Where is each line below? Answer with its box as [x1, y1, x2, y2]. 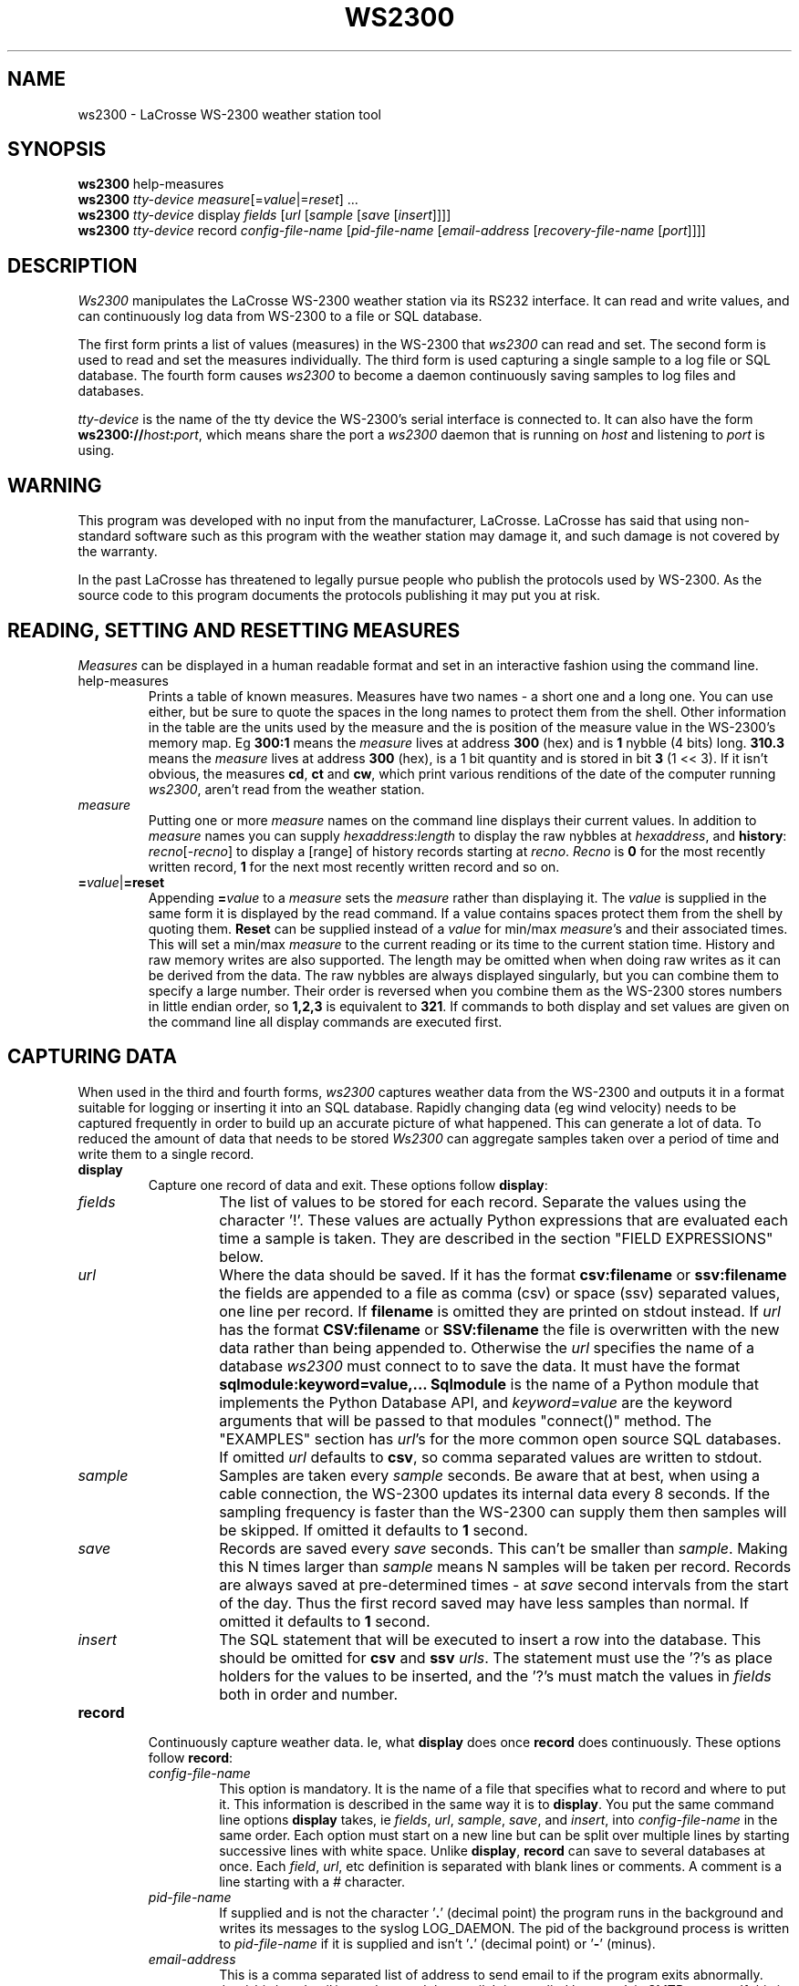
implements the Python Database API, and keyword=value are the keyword [219, 1392, 732, 1412]
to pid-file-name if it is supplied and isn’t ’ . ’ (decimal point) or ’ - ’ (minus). [219, 1935, 656, 1951]
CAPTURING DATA [7, 1045, 177, 1069]
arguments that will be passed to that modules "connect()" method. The [219, 1411, 712, 1430]
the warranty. [78, 543, 158, 560]
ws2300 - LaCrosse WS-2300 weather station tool [78, 106, 381, 122]
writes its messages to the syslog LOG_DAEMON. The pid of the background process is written [219, 1919, 790, 1936]
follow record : [148, 1749, 233, 1765]
